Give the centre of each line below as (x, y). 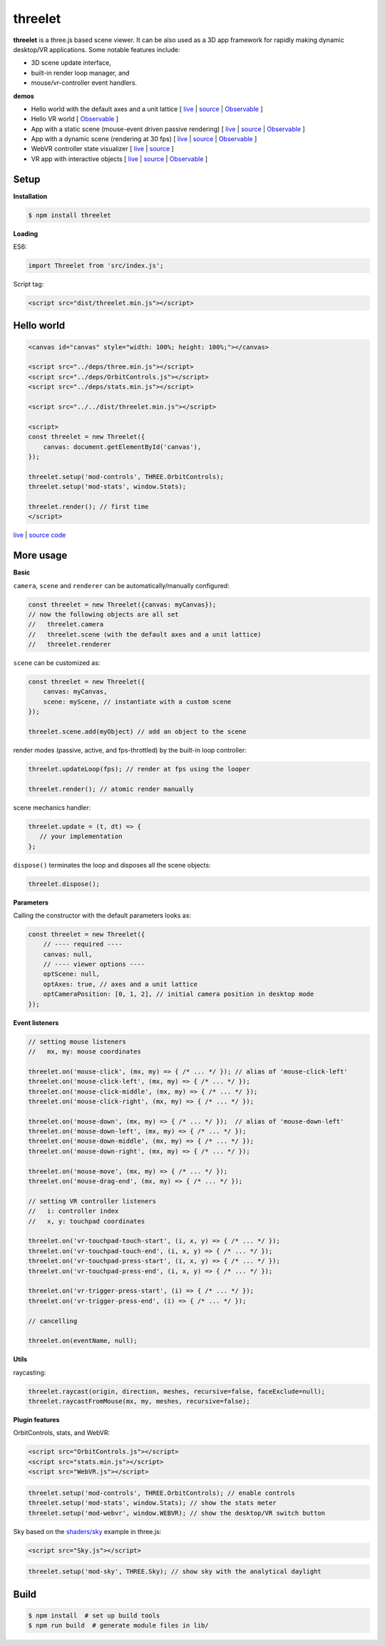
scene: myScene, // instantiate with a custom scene (137, 701)
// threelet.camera (66, 624)
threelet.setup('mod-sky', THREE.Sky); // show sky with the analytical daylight (175, 1572)
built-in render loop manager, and (80, 73)
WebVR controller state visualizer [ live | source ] (102, 149)
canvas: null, (68, 954)
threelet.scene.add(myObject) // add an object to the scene (137, 732)
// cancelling (53, 1321)
